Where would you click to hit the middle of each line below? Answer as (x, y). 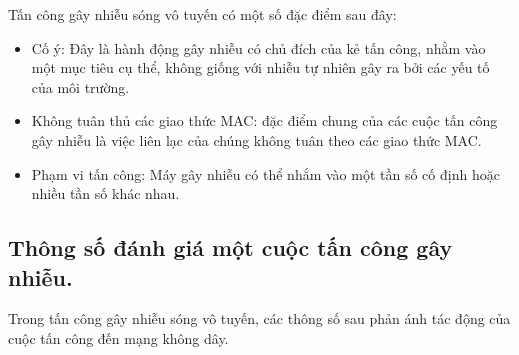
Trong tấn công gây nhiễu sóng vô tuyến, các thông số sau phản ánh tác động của (259, 318)
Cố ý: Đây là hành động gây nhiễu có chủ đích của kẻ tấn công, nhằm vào (258, 47)
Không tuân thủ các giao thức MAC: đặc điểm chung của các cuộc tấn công (264, 120)
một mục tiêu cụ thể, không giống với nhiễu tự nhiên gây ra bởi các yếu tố (260, 67)
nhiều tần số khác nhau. (105, 193)
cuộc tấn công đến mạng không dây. (118, 337)
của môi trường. (80, 86)
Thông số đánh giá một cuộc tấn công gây (230, 247)
